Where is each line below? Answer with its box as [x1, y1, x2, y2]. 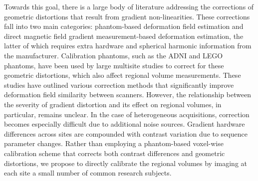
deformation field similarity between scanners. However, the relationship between [4, 89, 252, 100]
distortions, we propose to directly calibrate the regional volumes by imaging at [4, 158, 248, 168]
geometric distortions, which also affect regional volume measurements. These [4, 70, 241, 80]
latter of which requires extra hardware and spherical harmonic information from [4, 40, 252, 51]
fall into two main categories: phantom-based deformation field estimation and [4, 21, 244, 31]
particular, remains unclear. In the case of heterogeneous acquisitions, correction [4, 109, 250, 119]
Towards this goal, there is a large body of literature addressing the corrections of [4, 1, 254, 11]
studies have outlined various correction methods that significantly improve [4, 79, 234, 90]
